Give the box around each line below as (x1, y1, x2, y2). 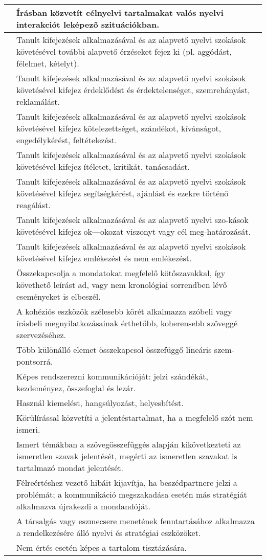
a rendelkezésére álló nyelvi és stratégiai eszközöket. (16, 527, 201, 539)
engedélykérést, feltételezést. (16, 134, 117, 146)
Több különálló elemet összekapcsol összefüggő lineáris (16, 344, 212, 355)
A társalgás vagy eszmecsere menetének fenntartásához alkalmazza (16, 515, 255, 527)
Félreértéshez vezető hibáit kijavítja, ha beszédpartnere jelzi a (16, 477, 237, 488)
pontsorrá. (16, 355, 53, 367)
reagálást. (16, 199, 51, 211)
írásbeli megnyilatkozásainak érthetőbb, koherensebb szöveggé (16, 317, 238, 329)
